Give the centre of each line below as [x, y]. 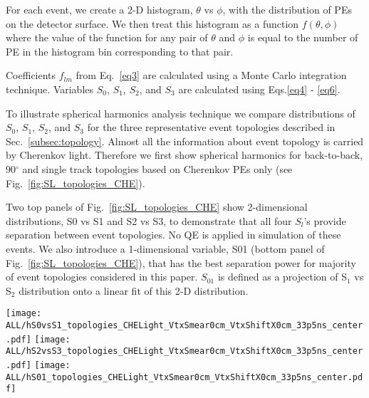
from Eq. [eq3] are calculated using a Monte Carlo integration [211, 75]
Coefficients [31, 75]
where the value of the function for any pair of [107, 37]
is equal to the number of [303, 37]
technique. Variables [50, 89]
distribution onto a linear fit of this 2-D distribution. [134, 290]
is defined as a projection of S [282, 277]
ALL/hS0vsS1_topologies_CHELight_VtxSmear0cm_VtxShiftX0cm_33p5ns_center [184, 325]
